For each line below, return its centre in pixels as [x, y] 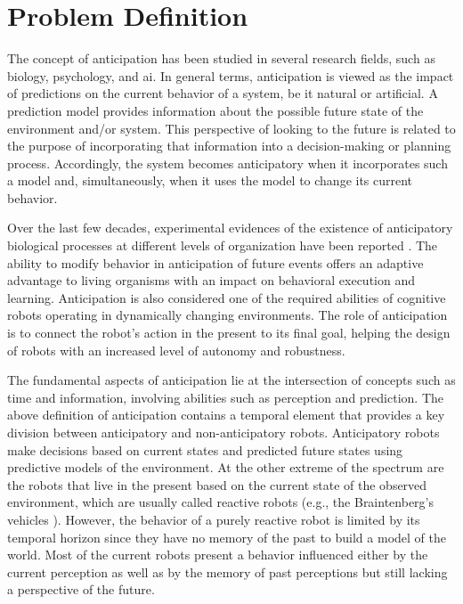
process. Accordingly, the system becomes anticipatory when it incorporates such [227, 163]
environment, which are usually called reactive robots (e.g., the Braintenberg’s [220, 502]
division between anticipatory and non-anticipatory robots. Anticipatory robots [223, 432]
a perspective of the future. [81, 589]
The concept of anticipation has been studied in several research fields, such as [221, 58]
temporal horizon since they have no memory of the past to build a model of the [227, 537]
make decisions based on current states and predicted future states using [205, 449]
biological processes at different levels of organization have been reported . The [223, 245]
